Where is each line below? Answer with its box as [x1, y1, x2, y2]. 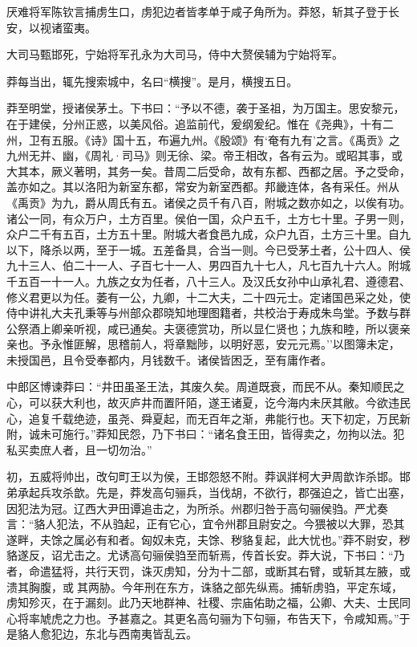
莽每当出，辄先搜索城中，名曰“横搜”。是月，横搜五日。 [6, 72, 298, 89]
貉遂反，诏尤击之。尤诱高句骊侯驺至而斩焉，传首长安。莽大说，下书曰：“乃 [6, 547, 405, 564]
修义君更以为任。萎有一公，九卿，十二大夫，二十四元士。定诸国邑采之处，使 [6, 288, 411, 305]
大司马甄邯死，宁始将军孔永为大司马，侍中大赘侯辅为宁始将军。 [6, 46, 343, 63]
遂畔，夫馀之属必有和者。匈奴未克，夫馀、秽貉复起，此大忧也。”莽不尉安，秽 [6, 531, 411, 547]
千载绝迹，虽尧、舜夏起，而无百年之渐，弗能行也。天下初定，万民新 [51, 409, 411, 426]
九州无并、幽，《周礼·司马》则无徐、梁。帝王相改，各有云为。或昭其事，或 [6, 147, 403, 164]
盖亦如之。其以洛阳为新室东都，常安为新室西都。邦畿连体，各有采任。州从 [6, 178, 399, 195]
